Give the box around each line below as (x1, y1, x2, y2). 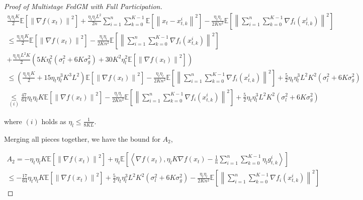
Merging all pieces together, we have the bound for (4, 133, 160, 144)
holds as (41, 116, 66, 126)
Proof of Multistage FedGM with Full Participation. (4, 1, 162, 11)
